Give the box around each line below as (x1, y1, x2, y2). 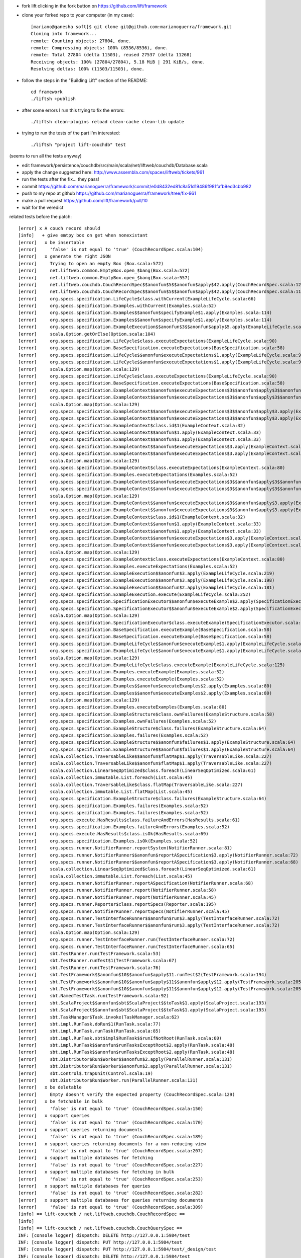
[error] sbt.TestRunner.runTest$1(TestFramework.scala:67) (18, 958, 177, 964)
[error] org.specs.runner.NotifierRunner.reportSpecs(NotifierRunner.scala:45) (18, 908, 230, 914)
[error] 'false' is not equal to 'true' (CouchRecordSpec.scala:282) (18, 1190, 204, 1196)
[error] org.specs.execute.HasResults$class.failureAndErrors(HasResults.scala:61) (18, 817, 241, 823)
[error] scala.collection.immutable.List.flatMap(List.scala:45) (18, 789, 193, 795)
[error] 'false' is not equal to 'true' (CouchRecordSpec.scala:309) (18, 1204, 204, 1210)
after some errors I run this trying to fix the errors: (22, 107, 125, 113)
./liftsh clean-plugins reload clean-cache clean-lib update (31, 119, 184, 125)
